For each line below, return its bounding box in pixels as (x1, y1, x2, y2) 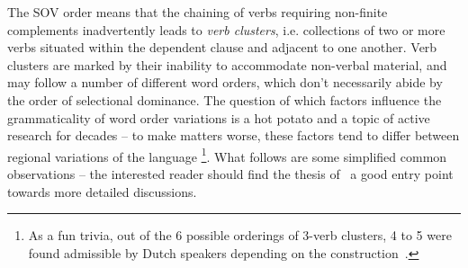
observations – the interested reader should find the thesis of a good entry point (7, 165, 454, 183)
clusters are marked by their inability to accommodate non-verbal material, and (7, 55, 447, 74)
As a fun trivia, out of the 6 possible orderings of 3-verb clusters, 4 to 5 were (28, 226, 452, 245)
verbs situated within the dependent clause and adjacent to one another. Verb (7, 38, 437, 57)
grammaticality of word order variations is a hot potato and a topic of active (7, 108, 430, 127)
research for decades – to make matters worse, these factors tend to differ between (7, 126, 460, 145)
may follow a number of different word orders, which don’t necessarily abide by (7, 73, 443, 92)
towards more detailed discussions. (7, 182, 197, 201)
